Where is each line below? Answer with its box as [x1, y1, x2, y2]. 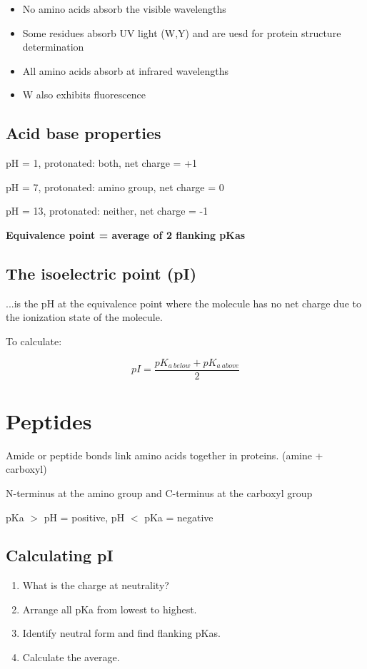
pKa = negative [144, 509, 213, 524]
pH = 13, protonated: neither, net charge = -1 [6, 203, 208, 218]
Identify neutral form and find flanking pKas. [22, 625, 221, 640]
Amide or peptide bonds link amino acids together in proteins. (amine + [6, 447, 323, 462]
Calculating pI [6, 544, 114, 566]
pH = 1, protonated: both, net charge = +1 [6, 155, 198, 170]
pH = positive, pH [44, 509, 125, 524]
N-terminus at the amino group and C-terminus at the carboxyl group [6, 485, 313, 500]
